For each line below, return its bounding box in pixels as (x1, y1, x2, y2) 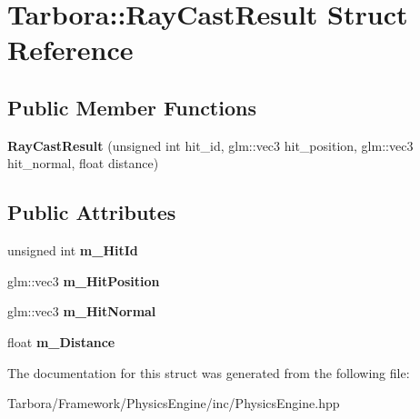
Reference (7, 31, 134, 68)
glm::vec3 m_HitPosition (7, 271, 160, 290)
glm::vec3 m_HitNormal (7, 302, 156, 321)
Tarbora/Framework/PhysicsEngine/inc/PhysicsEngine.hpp (7, 394, 340, 413)
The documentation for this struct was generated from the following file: (7, 363, 410, 382)
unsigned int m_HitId (7, 241, 138, 260)
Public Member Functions (7, 93, 256, 121)
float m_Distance (7, 332, 115, 351)
